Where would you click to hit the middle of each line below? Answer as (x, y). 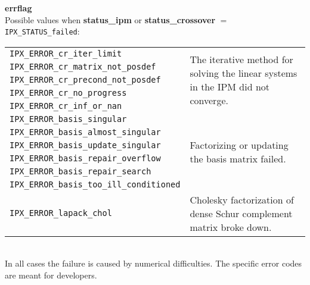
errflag (18, 8)
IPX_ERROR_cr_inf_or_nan (66, 106)
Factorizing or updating (239, 145)
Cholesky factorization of (242, 199)
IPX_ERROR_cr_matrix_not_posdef (83, 66)
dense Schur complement (241, 213)
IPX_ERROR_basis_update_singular (85, 145)
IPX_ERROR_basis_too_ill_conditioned (95, 184)
